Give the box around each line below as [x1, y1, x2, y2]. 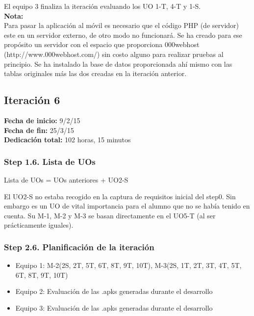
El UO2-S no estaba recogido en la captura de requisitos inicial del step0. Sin [4, 191, 236, 201]
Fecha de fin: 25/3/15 [4, 125, 74, 135]
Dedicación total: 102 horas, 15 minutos [4, 134, 131, 145]
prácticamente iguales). [4, 220, 74, 230]
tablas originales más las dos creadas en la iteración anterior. [4, 68, 187, 79]
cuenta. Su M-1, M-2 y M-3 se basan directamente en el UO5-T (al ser [4, 210, 216, 220]
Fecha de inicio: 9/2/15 [4, 115, 80, 125]
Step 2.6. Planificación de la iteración [4, 240, 154, 253]
